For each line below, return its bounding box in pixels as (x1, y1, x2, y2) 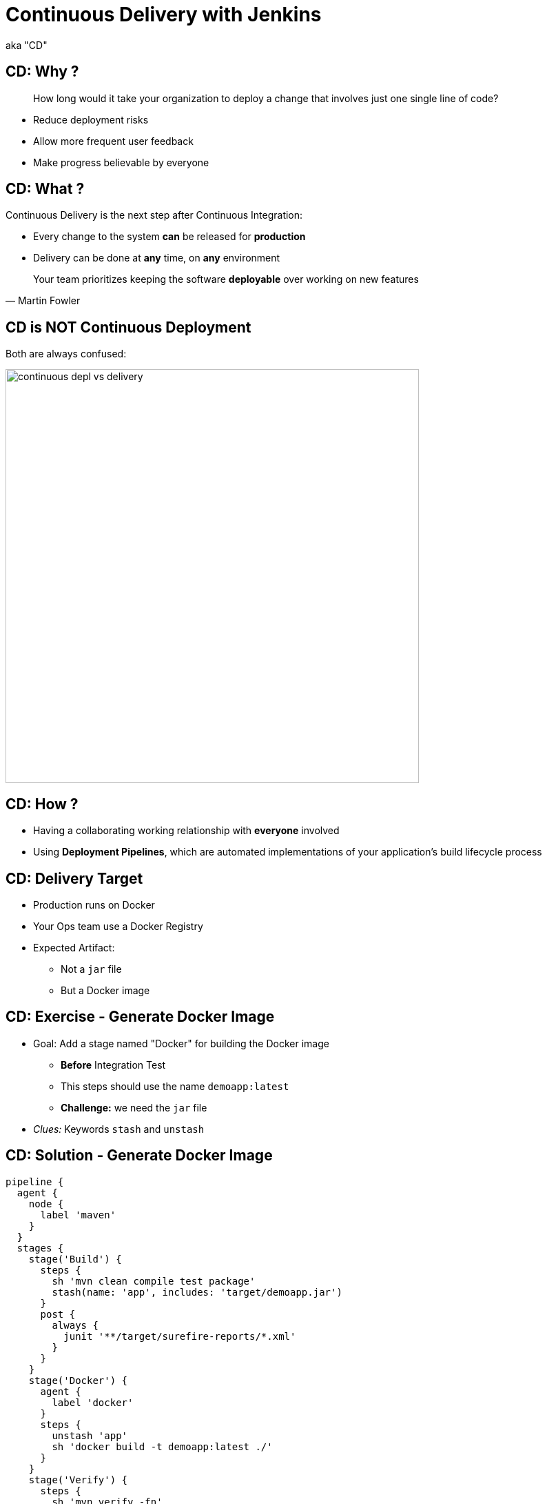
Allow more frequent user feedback (33, 135, 194, 147)
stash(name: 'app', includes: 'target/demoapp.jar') (52, 1286, 342, 1298)
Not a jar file (61, 962, 122, 975)
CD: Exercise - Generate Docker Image (6, 1008, 275, 1026)
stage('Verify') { (28, 1474, 128, 1485)
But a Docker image (61, 984, 150, 996)
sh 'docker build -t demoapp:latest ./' (52, 1441, 273, 1452)
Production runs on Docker (33, 898, 155, 911)
